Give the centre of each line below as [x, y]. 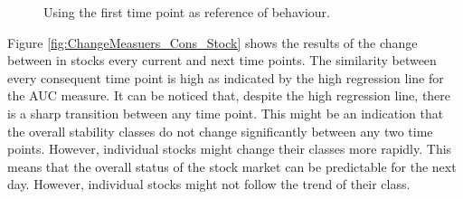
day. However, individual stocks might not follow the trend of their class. [209, 184]
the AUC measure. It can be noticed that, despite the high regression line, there [229, 95]
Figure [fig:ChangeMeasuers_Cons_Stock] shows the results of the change [213, 42]
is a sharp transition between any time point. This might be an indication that [226, 113]
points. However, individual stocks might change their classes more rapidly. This [230, 149]
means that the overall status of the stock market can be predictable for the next [232, 166]
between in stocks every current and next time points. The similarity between [222, 60]
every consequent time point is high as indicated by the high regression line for [226, 77]
